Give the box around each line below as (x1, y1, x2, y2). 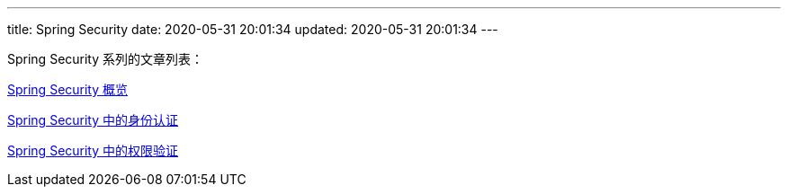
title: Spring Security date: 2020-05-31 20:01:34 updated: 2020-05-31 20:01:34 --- (7, 22, 498, 37)
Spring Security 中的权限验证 (7, 143, 179, 158)
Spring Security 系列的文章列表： (7, 51, 204, 66)
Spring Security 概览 (7, 82, 129, 97)
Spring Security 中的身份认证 (7, 112, 179, 128)
